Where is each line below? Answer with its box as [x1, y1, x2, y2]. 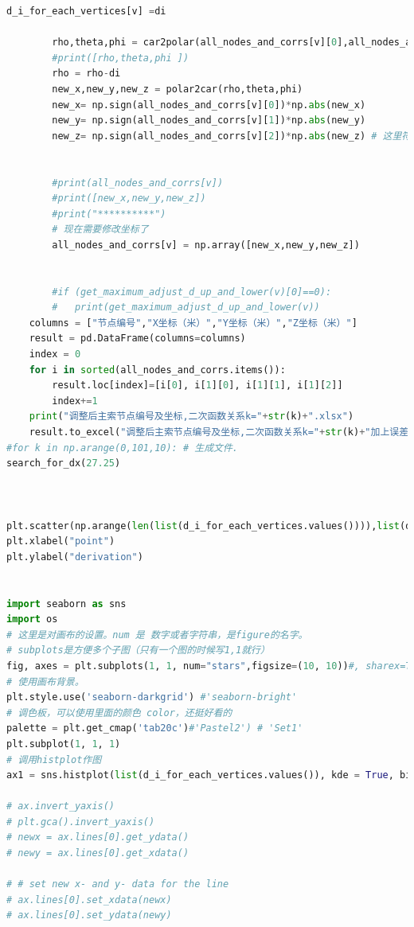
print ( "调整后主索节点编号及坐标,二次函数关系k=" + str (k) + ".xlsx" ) [29, 411, 354, 423]
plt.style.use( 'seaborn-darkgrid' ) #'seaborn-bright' [6, 691, 298, 703]
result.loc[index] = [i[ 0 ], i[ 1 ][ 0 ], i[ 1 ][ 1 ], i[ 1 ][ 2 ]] [52, 380, 343, 391]
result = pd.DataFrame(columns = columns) [29, 333, 246, 345]
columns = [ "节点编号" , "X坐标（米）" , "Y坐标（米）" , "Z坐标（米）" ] [29, 317, 357, 329]
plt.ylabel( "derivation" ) [6, 551, 143, 563]
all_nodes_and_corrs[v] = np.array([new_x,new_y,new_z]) [52, 239, 360, 251]
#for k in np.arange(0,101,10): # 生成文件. [6, 442, 238, 454]
